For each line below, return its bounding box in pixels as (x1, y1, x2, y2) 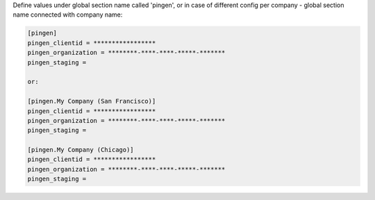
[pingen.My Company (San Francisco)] (27, 97, 156, 106)
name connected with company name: (12, 10, 123, 19)
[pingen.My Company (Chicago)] (27, 146, 135, 154)
